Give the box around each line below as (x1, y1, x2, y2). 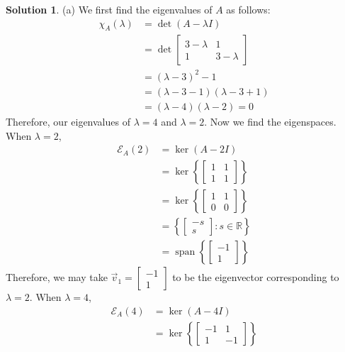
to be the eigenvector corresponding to (172, 270, 339, 285)
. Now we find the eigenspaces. (204, 114, 336, 129)
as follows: (226, 2, 271, 16)
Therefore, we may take (6, 270, 108, 285)
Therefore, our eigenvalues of (6, 114, 130, 129)
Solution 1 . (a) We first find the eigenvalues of (6, 2, 213, 16)
